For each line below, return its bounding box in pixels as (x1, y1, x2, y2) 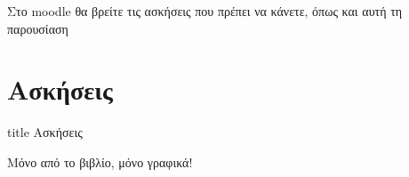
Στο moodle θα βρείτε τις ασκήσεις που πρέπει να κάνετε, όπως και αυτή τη (7, 2, 403, 20)
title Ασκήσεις (7, 123, 83, 141)
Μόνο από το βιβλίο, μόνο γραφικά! (7, 152, 193, 171)
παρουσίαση (7, 19, 68, 37)
